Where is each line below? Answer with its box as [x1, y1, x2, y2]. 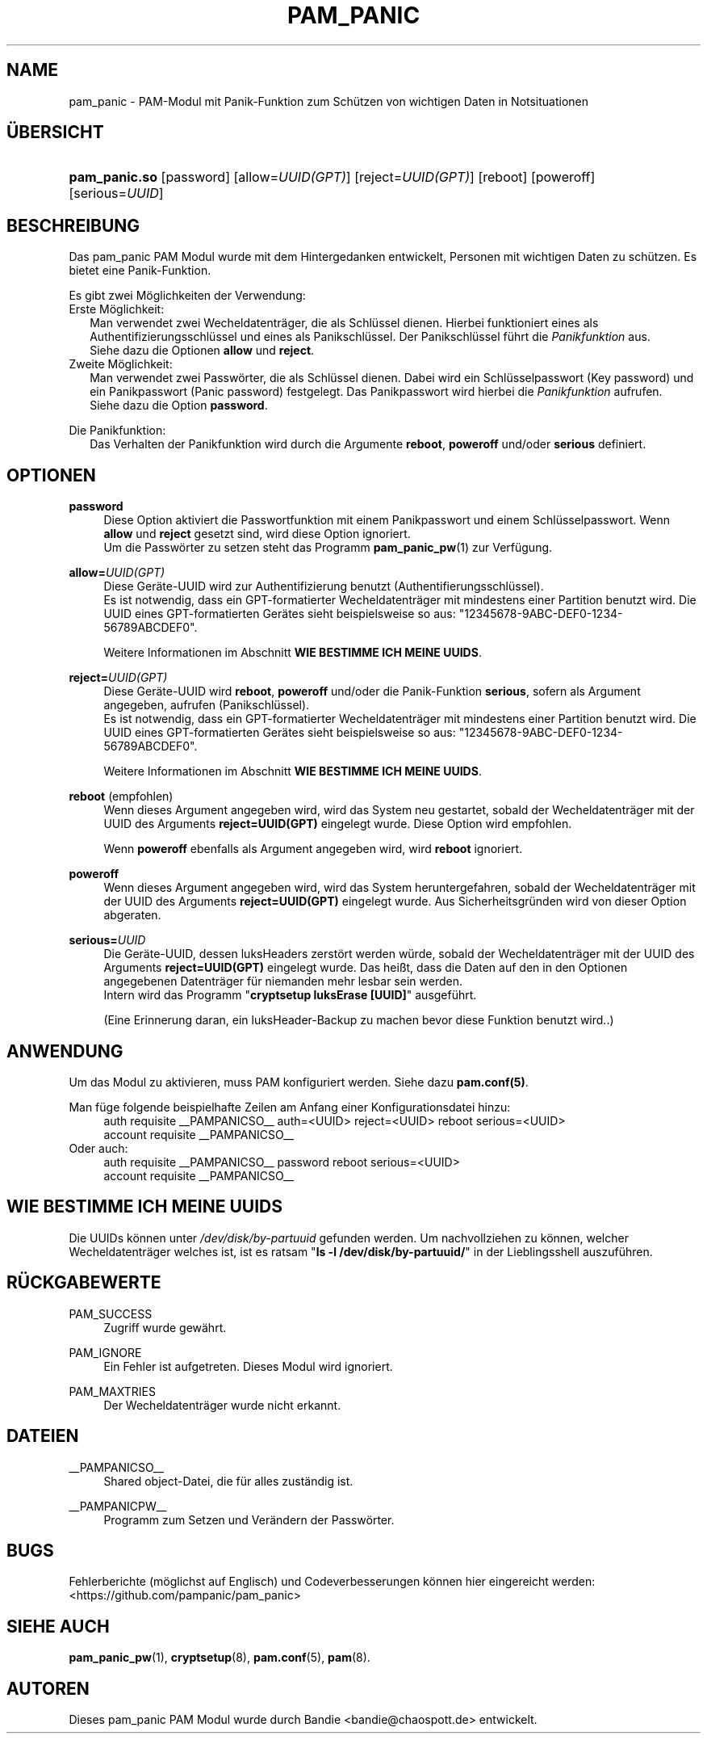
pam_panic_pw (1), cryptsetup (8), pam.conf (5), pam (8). [69, 1650, 370, 1665]
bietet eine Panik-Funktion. [69, 263, 211, 278]
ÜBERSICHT [6, 122, 104, 143]
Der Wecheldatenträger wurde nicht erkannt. [103, 1397, 341, 1412]
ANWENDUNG [6, 1040, 123, 1061]
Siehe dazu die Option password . [90, 398, 268, 413]
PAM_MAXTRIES [69, 1384, 156, 1398]
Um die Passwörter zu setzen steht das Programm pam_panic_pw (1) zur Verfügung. [103, 540, 553, 555]
